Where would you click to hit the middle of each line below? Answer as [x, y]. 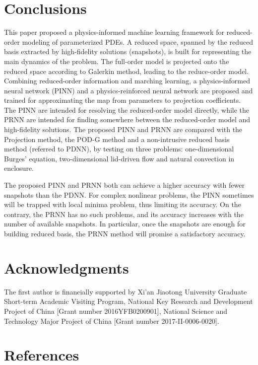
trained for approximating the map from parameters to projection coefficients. [123, 100]
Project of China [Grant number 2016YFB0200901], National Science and [116, 311]
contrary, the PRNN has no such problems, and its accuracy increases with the [124, 214]
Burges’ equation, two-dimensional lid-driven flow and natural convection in [119, 158]
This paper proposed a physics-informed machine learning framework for [114, 32]
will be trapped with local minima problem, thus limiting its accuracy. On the [123, 204]
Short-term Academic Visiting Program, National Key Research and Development [129, 301]
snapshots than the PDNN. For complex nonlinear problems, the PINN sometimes [129, 194]
